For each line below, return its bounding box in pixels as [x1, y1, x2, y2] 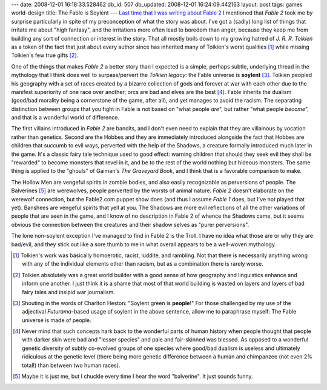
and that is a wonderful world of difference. [11, 114, 119, 121]
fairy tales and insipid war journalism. [22, 288, 115, 295]
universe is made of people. [22, 316, 92, 324]
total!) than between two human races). [22, 361, 121, 369]
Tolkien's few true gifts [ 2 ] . [11, 52, 79, 59]
